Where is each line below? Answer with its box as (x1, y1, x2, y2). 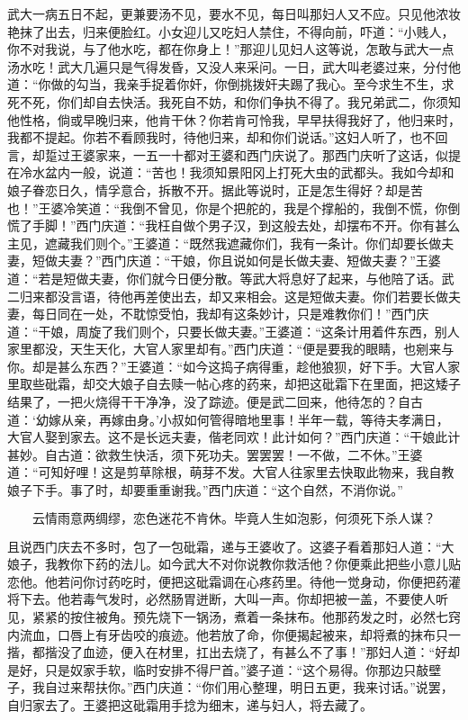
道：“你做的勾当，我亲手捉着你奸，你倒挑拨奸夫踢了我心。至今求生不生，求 (7, 75, 454, 94)
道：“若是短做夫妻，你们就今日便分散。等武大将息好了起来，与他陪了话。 (7, 268, 442, 287)
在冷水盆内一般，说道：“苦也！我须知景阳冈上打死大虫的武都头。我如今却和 (7, 163, 454, 182)
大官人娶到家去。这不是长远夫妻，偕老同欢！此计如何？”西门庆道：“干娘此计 (7, 427, 461, 446)
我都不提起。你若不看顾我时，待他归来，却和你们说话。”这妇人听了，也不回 (7, 128, 448, 147)
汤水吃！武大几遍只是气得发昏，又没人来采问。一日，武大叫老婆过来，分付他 (7, 57, 461, 76)
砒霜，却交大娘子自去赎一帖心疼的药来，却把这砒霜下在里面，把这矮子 (44, 374, 461, 393)
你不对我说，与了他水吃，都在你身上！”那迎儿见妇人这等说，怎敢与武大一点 (7, 40, 454, 58)
